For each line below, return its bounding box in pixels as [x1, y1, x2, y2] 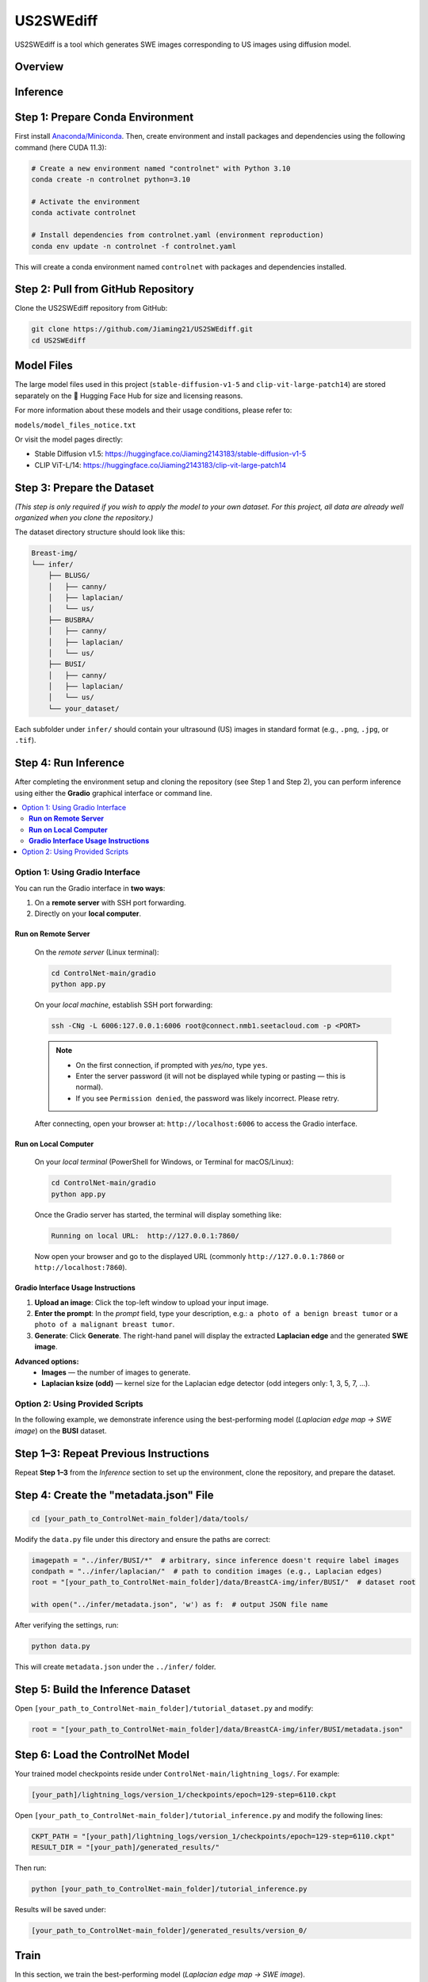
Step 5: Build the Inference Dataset [14, 1683, 191, 1697]
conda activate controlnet [31, 209, 136, 217]
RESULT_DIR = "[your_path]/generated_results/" [31, 1842, 220, 1851]
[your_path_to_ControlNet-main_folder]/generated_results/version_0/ [31, 1926, 308, 1934]
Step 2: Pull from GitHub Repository [14, 282, 194, 297]
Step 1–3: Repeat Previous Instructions [14, 1447, 210, 1460]
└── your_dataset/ [48, 704, 120, 713]
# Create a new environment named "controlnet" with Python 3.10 [31, 163, 291, 173]
